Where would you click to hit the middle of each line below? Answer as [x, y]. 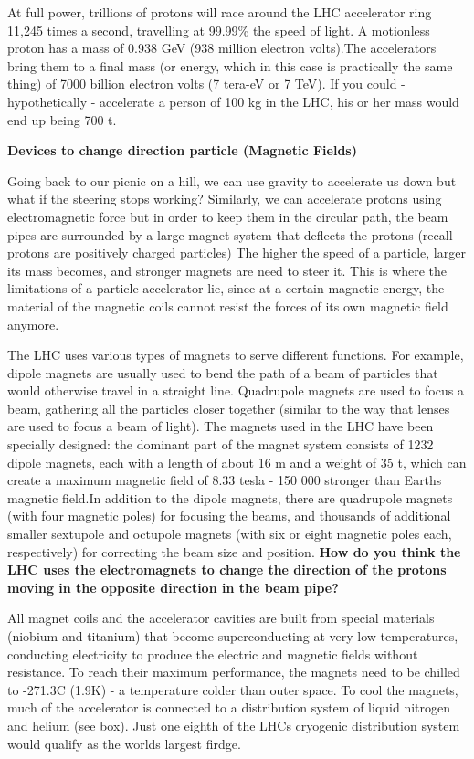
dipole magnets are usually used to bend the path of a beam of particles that [223, 372]
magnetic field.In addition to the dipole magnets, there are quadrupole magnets [230, 497]
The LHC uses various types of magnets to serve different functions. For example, [236, 355]
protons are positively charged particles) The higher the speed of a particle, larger [237, 253]
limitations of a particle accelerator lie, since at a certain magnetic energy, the [226, 288]
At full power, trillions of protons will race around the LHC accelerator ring [220, 12]
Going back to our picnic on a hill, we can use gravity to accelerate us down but [232, 180]
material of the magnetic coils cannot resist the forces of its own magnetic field [228, 306]
